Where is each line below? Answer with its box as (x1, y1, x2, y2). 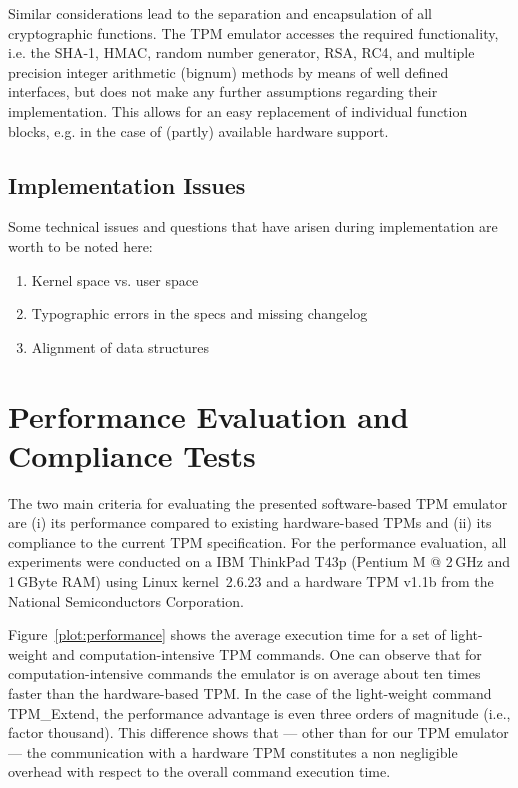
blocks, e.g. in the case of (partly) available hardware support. (8, 120, 389, 141)
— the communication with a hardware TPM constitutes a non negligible (8, 741, 458, 762)
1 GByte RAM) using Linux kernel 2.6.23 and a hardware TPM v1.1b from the (8, 571, 494, 592)
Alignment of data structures (31, 336, 209, 357)
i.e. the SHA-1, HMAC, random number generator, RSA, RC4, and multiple (8, 42, 475, 63)
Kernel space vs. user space (31, 269, 199, 290)
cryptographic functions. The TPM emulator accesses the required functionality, (8, 22, 499, 43)
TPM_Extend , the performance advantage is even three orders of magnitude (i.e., (8, 702, 511, 723)
